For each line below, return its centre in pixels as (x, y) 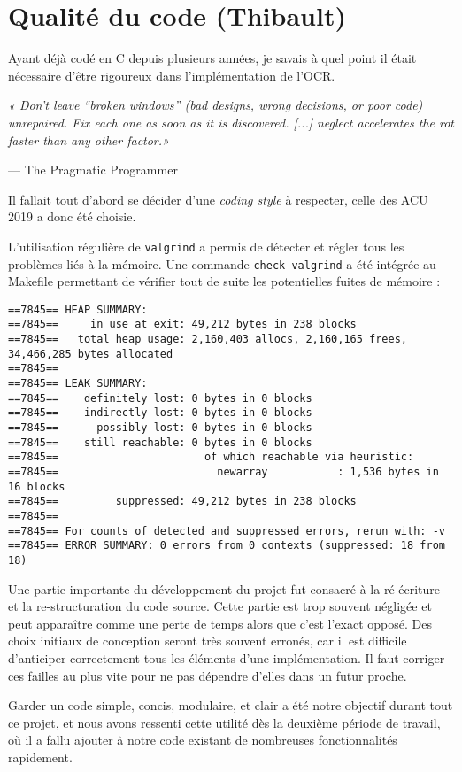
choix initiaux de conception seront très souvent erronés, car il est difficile (208, 641)
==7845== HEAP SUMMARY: (78, 309)
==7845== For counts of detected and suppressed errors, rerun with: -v (227, 531)
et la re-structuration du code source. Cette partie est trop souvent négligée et (220, 606)
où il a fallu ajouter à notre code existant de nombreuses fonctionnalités (203, 740)
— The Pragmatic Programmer (93, 170)
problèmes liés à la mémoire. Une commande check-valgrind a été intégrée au (222, 263)
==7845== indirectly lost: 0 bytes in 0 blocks (160, 413)
